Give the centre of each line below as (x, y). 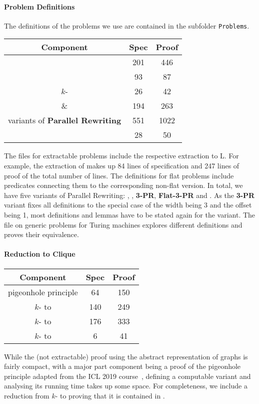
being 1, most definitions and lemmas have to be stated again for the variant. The (130, 215)
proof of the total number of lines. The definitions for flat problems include (119, 175)
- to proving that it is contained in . (110, 395)
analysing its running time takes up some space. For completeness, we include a (126, 386)
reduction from (27, 395)
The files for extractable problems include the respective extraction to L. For (121, 156)
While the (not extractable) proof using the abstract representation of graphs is (126, 356)
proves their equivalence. (41, 234)
